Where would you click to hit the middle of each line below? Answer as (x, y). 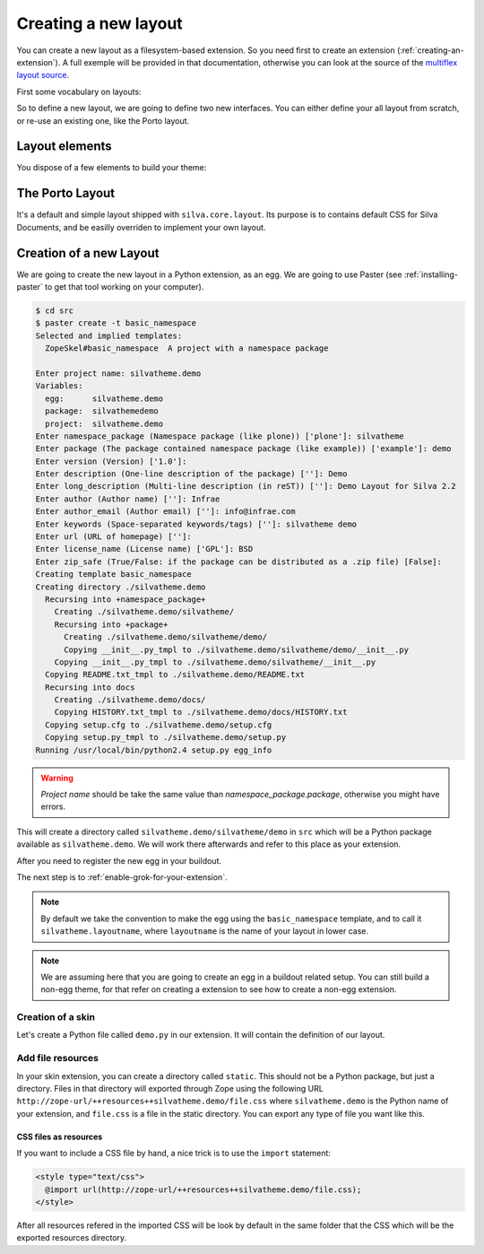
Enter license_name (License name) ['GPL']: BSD (144, 549)
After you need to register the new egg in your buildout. (119, 860)
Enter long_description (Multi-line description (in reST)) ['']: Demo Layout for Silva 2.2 (246, 486)
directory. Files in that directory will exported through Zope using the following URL (170, 1089)
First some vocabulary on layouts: (79, 91)
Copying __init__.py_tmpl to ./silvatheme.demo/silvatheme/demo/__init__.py (237, 649)
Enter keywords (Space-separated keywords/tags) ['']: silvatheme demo (196, 524)
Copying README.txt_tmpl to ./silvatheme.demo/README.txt (175, 675)
